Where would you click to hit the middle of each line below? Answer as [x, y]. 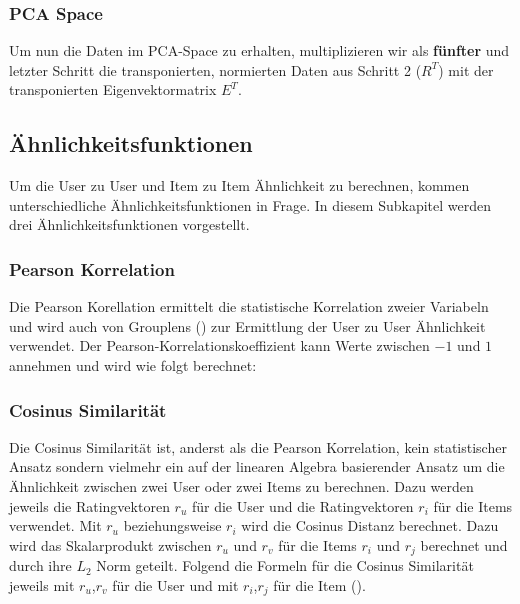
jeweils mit [42, 584]
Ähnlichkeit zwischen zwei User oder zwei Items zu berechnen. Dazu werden [241, 485]
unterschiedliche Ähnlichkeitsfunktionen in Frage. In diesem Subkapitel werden [250, 204]
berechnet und [464, 544]
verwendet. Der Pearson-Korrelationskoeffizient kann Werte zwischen [219, 345]
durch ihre [40, 565]
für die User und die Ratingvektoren [302, 505]
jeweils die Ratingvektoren [89, 505]
